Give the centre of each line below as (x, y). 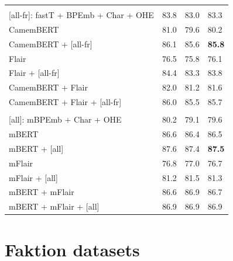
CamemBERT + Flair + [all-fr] (65, 102)
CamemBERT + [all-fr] (51, 43)
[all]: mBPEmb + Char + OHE (65, 119)
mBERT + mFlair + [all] (54, 206)
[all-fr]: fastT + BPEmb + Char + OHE (81, 15)
